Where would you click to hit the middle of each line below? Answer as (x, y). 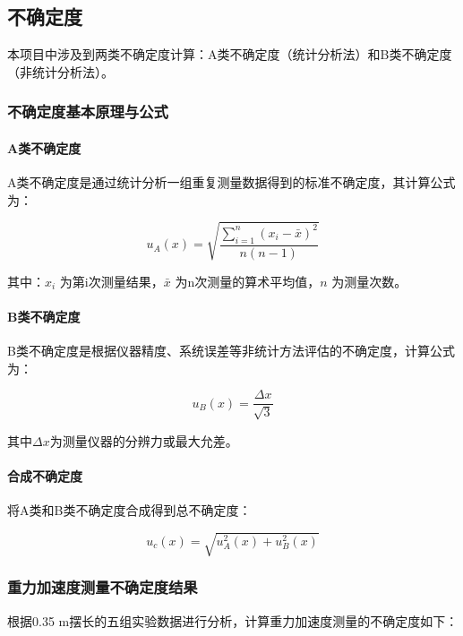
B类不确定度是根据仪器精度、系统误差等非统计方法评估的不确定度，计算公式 (231, 351)
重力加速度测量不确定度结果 (103, 587)
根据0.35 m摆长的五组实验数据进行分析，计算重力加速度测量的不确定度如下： (233, 620)
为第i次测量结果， (111, 281)
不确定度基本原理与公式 (88, 112)
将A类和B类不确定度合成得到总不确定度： (129, 510)
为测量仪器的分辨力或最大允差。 (144, 440)
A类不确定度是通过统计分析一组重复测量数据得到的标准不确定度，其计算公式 (231, 182)
